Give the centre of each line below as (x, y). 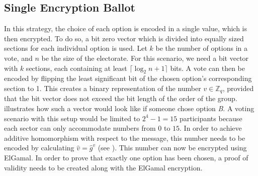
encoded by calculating (39, 148)
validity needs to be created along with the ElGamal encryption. (103, 167)
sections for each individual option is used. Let (76, 48)
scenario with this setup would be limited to (72, 118)
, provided (238, 88)
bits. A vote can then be (208, 68)
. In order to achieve (211, 128)
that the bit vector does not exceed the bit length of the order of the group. (121, 98)
